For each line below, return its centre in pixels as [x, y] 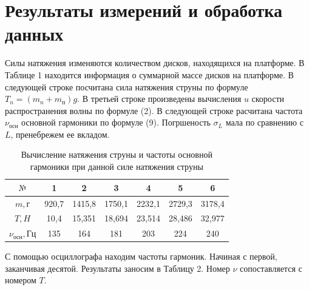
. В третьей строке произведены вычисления [159, 99]
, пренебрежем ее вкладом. [60, 134]
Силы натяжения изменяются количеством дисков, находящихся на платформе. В [155, 63]
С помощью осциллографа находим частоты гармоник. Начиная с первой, [141, 256]
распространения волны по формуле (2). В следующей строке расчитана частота [154, 110]
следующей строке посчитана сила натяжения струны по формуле [127, 86]
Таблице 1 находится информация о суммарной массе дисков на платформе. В [149, 74]
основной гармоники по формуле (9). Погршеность [116, 122]
